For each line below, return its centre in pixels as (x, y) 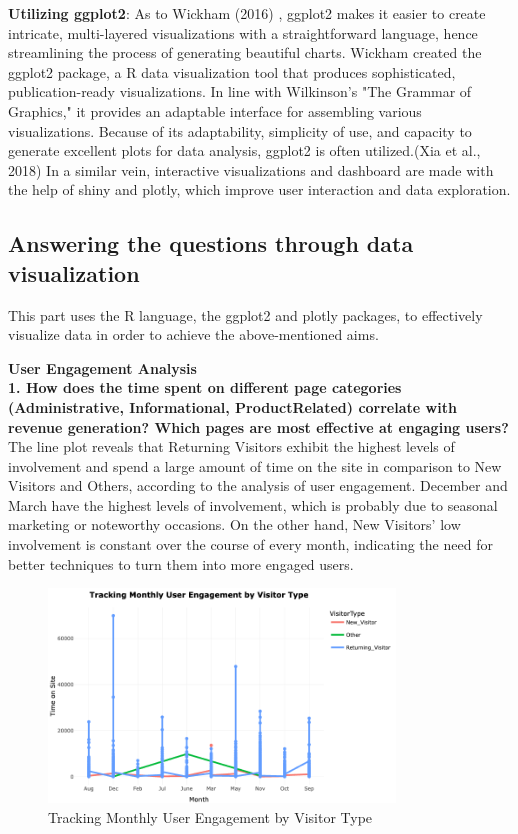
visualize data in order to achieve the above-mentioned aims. (193, 334)
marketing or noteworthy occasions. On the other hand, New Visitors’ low (234, 524)
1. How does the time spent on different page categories (205, 387)
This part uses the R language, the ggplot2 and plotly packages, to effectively (245, 314)
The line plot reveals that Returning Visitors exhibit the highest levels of (231, 446)
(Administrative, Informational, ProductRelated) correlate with (232, 406)
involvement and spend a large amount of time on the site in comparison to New (255, 465)
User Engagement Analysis (102, 367)
